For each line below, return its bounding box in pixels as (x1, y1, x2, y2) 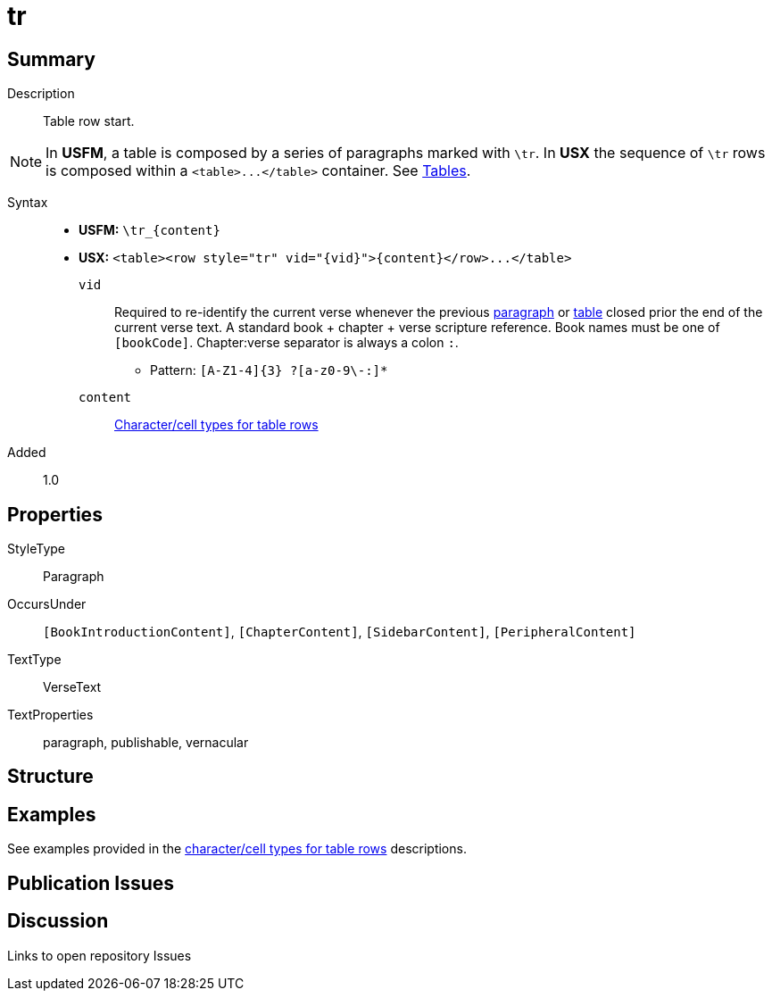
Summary (7, 47, 95, 71)
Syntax (7, 195, 48, 211)
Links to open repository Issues (7, 947, 192, 963)
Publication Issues (7, 871, 175, 894)
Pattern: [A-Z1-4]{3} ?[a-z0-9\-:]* (150, 362, 388, 378)
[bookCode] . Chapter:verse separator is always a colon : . (114, 335, 459, 351)
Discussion (7, 910, 109, 933)
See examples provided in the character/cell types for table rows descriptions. (7, 841, 467, 857)
